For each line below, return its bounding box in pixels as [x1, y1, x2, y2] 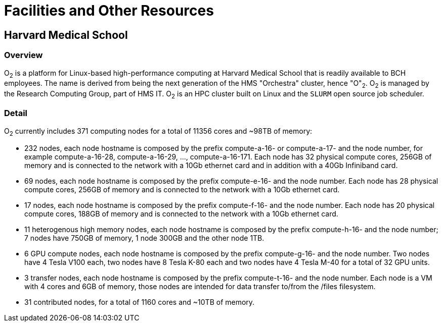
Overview [4, 50, 43, 61]
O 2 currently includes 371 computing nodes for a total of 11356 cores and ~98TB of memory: [4, 126, 313, 137]
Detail [4, 108, 27, 119]
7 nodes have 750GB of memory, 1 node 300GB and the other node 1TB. [24, 234, 264, 243]
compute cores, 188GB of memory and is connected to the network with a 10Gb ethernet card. [24, 209, 338, 219]
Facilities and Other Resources [4, 2, 214, 19]
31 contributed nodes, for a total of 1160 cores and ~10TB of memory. [24, 298, 255, 307]
